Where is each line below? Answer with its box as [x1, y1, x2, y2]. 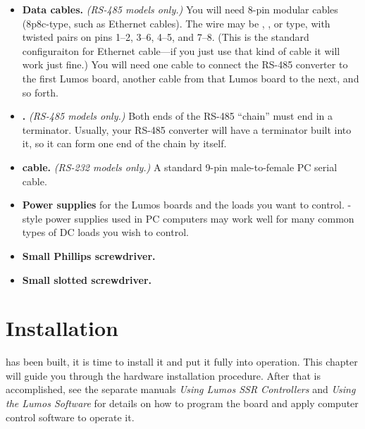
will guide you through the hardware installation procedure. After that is [6, 368, 321, 383]
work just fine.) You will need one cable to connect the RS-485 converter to [22, 57, 348, 72]
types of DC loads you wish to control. [22, 225, 189, 240]
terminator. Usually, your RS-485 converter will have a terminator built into [22, 122, 352, 137]
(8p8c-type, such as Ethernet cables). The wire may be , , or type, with [22, 15, 330, 30]
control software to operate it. [6, 409, 135, 424]
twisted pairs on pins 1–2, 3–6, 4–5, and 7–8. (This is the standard [22, 30, 309, 44]
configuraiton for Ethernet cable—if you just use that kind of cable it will [22, 43, 340, 58]
